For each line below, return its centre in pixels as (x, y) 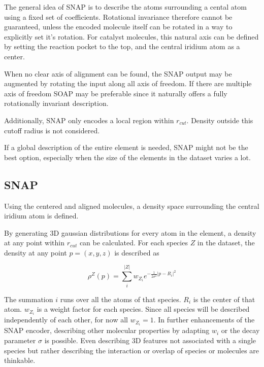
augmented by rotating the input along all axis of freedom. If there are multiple (128, 83)
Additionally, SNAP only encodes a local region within (89, 120)
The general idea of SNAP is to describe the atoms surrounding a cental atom (125, 7)
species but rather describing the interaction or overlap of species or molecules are (132, 350)
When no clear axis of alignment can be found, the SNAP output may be (118, 73)
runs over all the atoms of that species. (121, 299)
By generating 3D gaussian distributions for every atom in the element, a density (130, 232)
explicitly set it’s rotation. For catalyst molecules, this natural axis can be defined (131, 36)
